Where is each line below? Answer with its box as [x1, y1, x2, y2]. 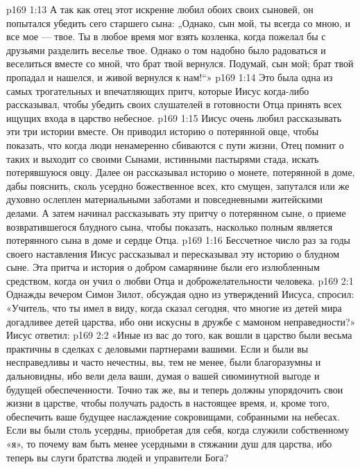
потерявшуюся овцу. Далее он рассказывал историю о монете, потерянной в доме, [6, 165, 355, 179]
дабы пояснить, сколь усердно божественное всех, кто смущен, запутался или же [6, 178, 350, 193]
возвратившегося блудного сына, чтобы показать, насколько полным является [6, 219, 333, 233]
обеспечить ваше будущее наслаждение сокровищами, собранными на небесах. [6, 409, 340, 423]
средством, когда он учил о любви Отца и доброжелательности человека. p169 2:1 [6, 273, 354, 287]
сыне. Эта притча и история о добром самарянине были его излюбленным [6, 260, 320, 274]
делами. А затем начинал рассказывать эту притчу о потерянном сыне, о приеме [6, 205, 346, 220]
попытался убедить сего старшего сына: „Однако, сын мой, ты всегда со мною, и [6, 15, 350, 30]
